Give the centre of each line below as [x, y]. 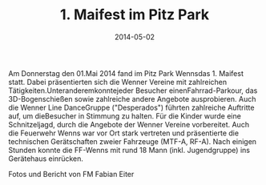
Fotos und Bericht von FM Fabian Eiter [71, 174]
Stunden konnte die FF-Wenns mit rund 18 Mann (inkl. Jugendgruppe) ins [129, 150]
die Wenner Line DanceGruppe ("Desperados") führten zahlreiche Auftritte [131, 107]
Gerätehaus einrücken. [46, 159]
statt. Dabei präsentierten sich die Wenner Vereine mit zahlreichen [118, 82]
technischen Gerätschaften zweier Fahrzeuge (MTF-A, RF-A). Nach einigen [133, 141]
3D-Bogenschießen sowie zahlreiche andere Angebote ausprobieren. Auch [132, 99]
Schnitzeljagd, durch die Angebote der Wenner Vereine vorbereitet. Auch [129, 124]
